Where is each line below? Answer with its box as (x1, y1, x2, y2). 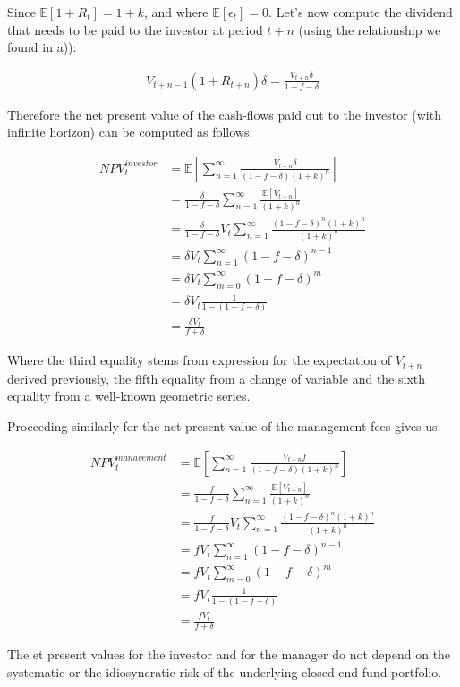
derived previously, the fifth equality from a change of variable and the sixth (7, 369, 426, 387)
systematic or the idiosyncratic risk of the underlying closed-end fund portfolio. (7, 662, 442, 681)
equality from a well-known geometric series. (7, 386, 251, 405)
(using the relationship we (298, 20, 441, 38)
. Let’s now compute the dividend (268, 3, 453, 21)
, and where (143, 3, 209, 21)
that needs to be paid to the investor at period (7, 20, 263, 38)
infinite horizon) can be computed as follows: (7, 123, 253, 141)
